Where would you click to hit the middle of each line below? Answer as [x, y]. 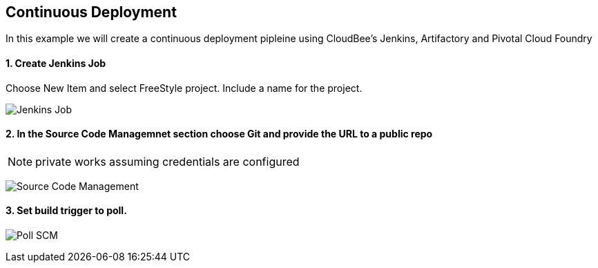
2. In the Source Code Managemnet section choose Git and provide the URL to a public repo [219, 134]
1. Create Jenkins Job [56, 64]
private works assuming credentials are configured [167, 161]
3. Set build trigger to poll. [66, 211]
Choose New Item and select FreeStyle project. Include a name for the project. [184, 88]
